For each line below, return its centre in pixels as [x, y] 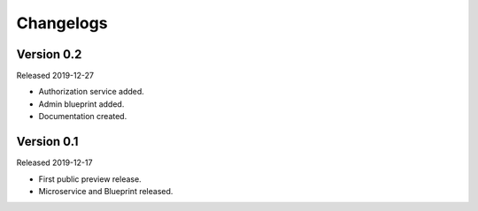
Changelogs [62, 23]
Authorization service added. [92, 92]
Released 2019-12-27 [55, 76]
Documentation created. [83, 117]
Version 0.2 [49, 54]
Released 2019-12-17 [54, 162]
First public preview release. [90, 179]
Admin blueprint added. [81, 104]
